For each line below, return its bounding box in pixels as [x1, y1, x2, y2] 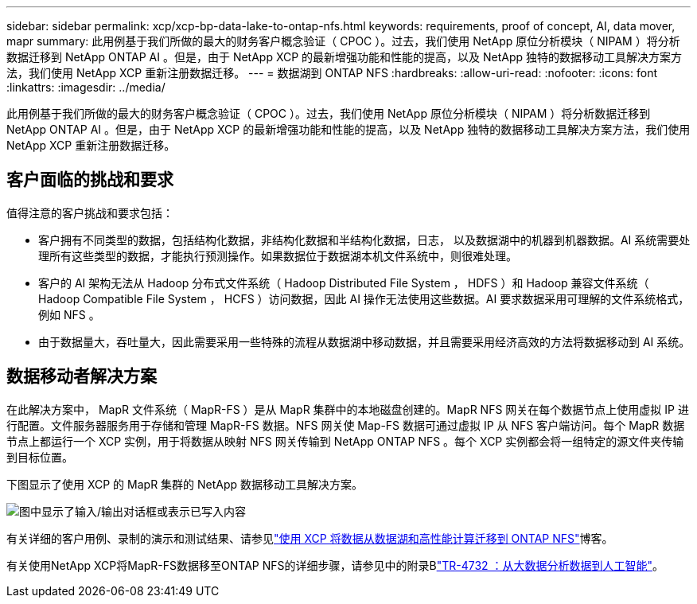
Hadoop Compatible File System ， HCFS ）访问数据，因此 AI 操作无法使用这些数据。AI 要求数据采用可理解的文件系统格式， [38, 291, 690, 306]
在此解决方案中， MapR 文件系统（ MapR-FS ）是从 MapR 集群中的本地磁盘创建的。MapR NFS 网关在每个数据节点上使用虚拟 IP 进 [6, 402, 689, 416]
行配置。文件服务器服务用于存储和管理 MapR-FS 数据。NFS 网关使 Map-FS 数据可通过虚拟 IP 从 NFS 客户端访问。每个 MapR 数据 [6, 418, 685, 432]
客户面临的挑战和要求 [6, 170, 173, 190]
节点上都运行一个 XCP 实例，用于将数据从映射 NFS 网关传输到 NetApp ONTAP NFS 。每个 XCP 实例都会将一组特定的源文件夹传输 [6, 434, 684, 448]
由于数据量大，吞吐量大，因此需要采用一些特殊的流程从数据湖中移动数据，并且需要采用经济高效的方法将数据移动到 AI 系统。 [38, 334, 691, 349]
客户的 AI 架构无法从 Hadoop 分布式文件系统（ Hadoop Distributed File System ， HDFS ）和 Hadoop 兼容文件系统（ [38, 275, 649, 290]
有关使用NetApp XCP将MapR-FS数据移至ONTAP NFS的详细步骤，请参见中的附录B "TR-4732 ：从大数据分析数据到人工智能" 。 [6, 558, 664, 572]
